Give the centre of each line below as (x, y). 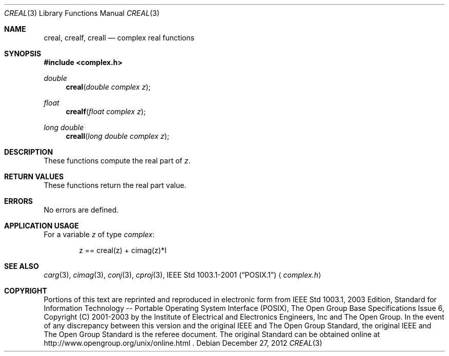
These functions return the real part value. (115, 185)
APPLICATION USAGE (42, 226)
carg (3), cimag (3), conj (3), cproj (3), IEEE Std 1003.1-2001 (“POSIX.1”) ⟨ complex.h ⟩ (182, 275)
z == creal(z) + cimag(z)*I (123, 250)
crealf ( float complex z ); (106, 111)
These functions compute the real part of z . (117, 161)
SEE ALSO (22, 266)
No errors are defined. (81, 210)
